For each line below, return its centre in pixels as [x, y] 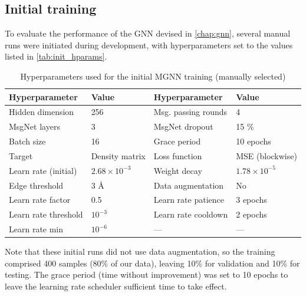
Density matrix [118, 155]
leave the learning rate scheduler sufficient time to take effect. [116, 286]
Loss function [178, 155]
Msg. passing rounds [190, 112]
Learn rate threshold [46, 214]
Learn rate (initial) [43, 170]
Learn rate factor [40, 200]
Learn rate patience [189, 200]
